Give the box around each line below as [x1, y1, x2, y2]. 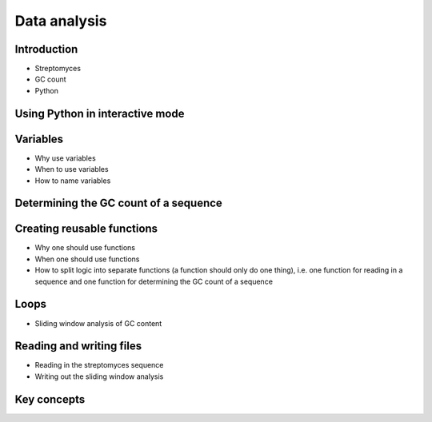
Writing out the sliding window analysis [34, 372, 164, 381]
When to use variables [34, 165, 109, 174]
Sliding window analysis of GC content [34, 318, 162, 328]
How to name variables [34, 176, 111, 185]
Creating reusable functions [14, 222, 158, 236]
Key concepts [14, 392, 86, 406]
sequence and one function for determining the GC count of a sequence [34, 277, 274, 286]
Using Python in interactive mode [14, 106, 185, 120]
